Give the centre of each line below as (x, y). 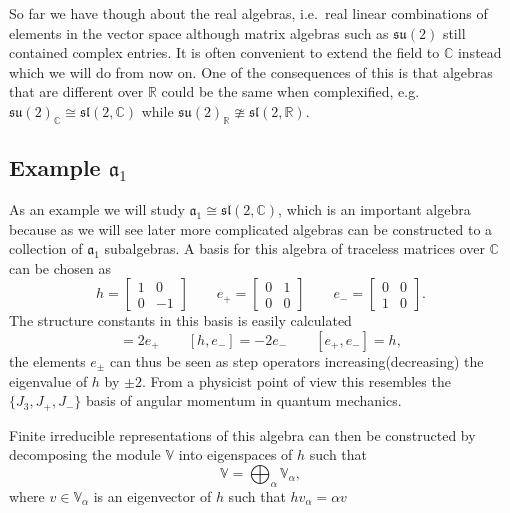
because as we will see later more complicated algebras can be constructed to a (251, 228)
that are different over (76, 91)
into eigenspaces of (235, 454)
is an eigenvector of (152, 495)
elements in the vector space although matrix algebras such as (199, 32)
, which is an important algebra (374, 208)
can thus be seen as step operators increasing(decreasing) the (296, 360)
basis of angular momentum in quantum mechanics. (243, 400)
